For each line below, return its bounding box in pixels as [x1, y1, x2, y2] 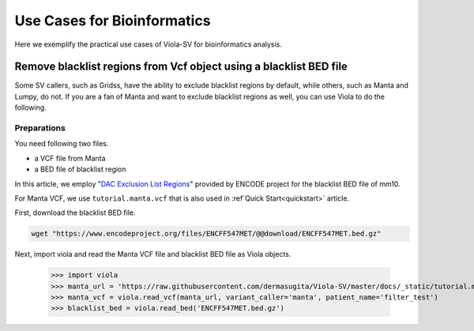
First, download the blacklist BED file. [14, 208, 136, 217]
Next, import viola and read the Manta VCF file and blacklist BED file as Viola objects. [14, 250, 292, 259]
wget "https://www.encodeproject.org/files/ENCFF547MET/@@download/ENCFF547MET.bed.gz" [31, 229, 382, 239]
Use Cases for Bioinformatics [14, 12, 211, 29]
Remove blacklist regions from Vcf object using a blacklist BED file [14, 60, 348, 73]
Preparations [14, 122, 66, 134]
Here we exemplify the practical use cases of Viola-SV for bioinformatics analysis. [14, 39, 282, 49]
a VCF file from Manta [34, 153, 106, 163]
